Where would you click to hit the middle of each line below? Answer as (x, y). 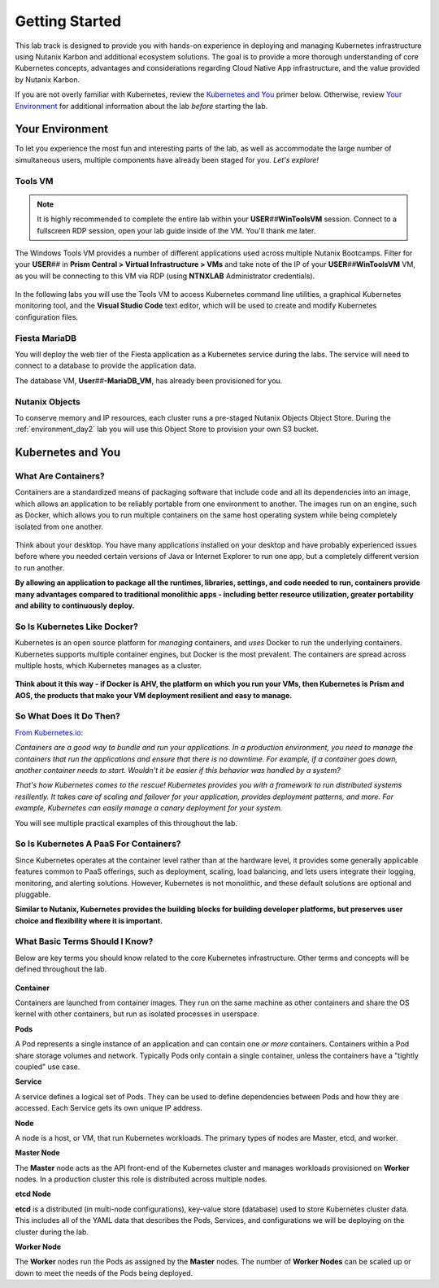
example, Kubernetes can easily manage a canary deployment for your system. (149, 808)
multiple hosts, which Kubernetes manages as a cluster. (109, 665)
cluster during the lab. (52, 1232)
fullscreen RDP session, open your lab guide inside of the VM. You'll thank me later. (176, 230)
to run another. (40, 568)
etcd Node (33, 1194)
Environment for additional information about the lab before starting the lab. (141, 106)
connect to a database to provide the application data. (106, 365)
